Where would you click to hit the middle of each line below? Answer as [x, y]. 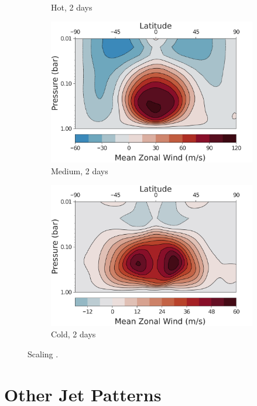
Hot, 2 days [72, 7]
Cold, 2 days [73, 334]
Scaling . [43, 354]
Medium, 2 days [80, 170]
